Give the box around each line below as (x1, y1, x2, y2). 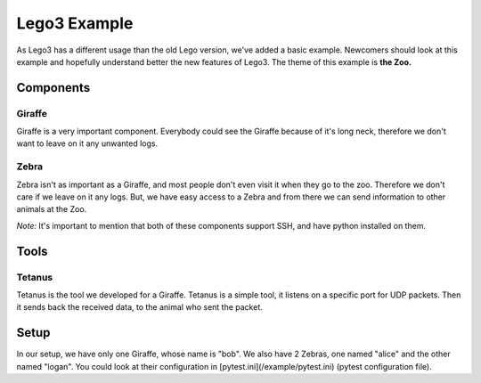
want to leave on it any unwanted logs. (16, 138, 159, 149)
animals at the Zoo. (16, 204, 87, 215)
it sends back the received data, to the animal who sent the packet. (16, 302, 263, 313)
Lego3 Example (16, 13, 134, 33)
